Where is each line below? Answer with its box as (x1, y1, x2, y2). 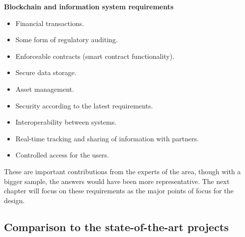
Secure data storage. (15, 67, 77, 78)
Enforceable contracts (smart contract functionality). (15, 51, 175, 61)
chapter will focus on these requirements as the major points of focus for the (4, 185, 234, 196)
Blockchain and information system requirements (4, 1, 174, 11)
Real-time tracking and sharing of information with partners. (15, 133, 199, 143)
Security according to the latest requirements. (15, 100, 153, 110)
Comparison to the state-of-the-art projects (4, 219, 229, 234)
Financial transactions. (15, 18, 84, 28)
